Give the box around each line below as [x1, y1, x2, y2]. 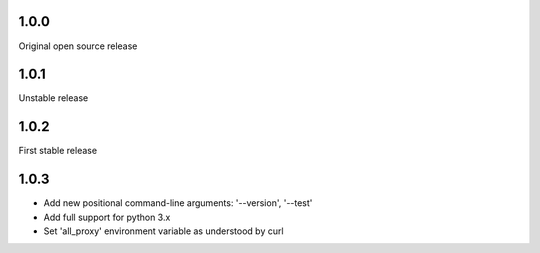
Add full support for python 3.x [43, 211, 171, 223]
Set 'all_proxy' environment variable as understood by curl [43, 225, 284, 237]
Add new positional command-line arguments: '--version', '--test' [43, 197, 313, 209]
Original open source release [18, 40, 138, 52]
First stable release [18, 145, 98, 157]
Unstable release [18, 92, 89, 104]
